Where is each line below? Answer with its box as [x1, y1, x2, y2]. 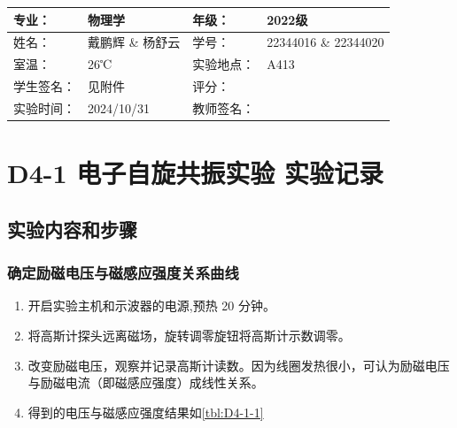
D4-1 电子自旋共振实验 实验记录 [7, 155, 384, 191]
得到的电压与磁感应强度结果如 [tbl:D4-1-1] [27, 402, 264, 421]
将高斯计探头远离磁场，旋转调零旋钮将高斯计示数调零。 [27, 325, 351, 344]
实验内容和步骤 [7, 215, 137, 242]
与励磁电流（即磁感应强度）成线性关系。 [27, 373, 264, 392]
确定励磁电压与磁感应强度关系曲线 [7, 262, 239, 284]
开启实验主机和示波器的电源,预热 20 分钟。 [27, 296, 276, 315]
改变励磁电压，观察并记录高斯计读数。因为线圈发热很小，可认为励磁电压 [27, 355, 450, 374]
